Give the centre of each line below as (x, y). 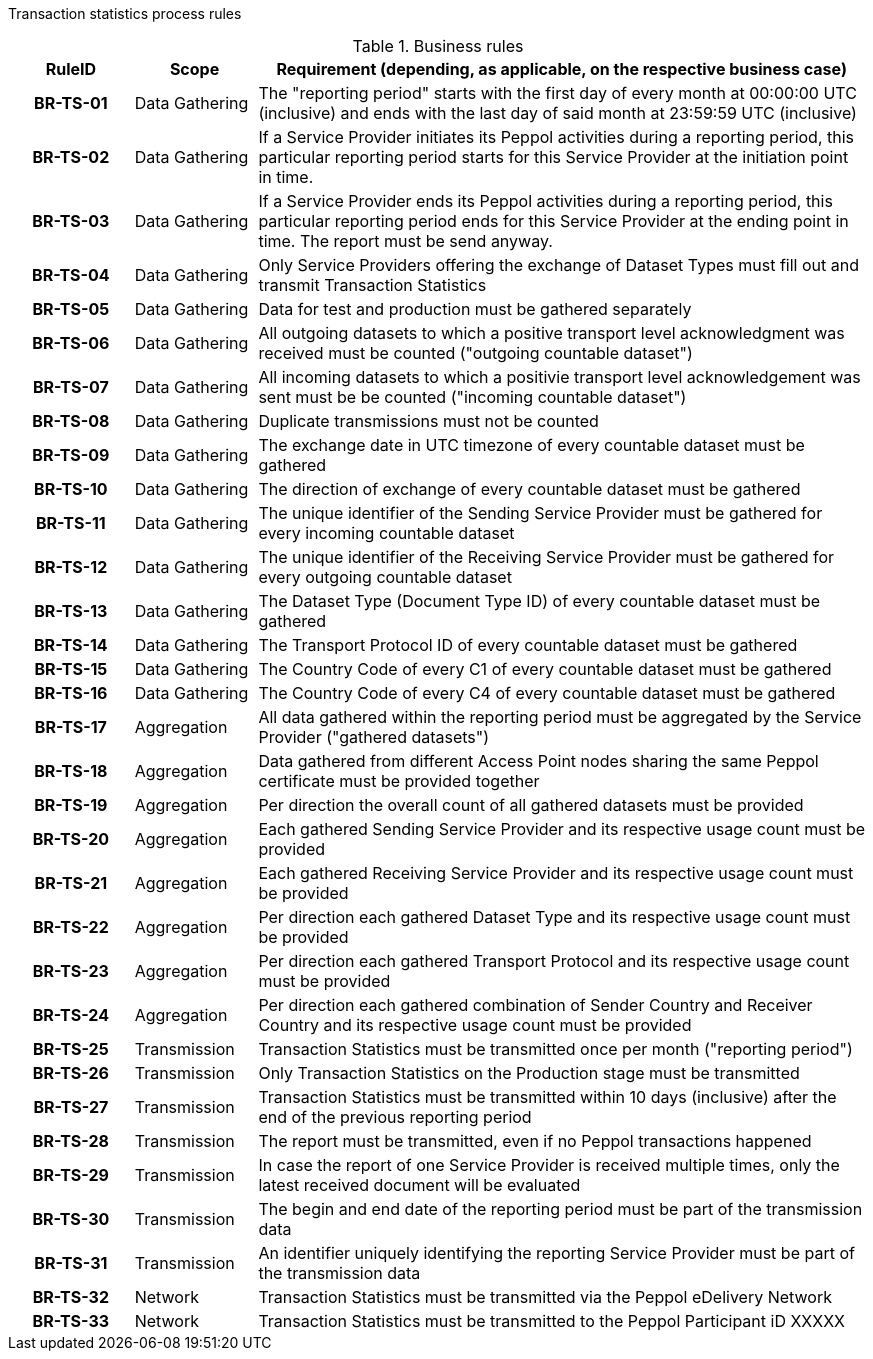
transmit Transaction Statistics (372, 285)
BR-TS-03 (71, 221)
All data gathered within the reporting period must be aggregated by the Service (560, 717)
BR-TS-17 (70, 727)
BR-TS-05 (71, 309)
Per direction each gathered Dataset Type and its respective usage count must (554, 917)
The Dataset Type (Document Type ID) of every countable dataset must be (539, 601)
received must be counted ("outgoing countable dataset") (475, 353)
